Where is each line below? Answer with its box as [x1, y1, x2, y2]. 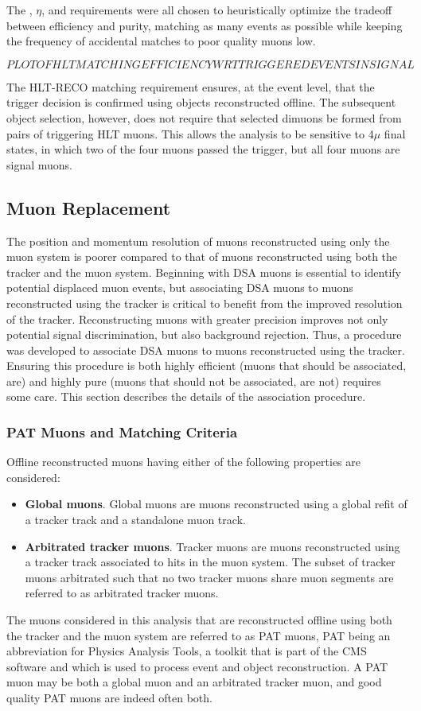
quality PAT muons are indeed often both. [6, 690, 212, 706]
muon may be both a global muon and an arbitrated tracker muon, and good [6, 674, 382, 690]
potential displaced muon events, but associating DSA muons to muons [6, 279, 353, 296]
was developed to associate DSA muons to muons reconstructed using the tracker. [6, 341, 405, 358]
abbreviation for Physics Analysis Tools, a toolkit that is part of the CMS [6, 643, 367, 659]
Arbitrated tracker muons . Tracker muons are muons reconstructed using [25, 538, 400, 554]
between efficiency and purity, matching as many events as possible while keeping [6, 17, 403, 33]
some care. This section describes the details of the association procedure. [6, 388, 366, 405]
